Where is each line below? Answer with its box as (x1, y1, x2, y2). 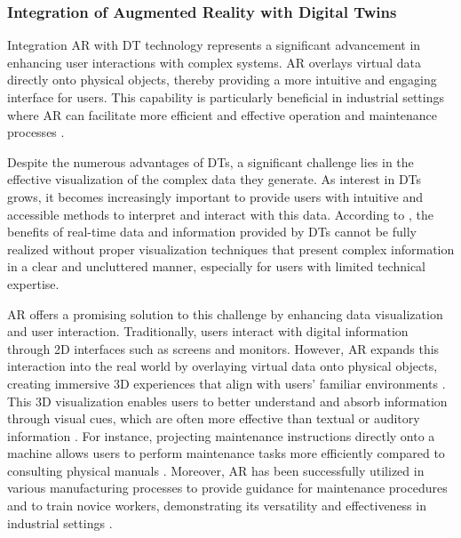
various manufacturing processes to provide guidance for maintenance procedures (7, 478, 448, 497)
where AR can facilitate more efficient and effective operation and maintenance (7, 105, 438, 124)
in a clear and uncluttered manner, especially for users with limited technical (7, 257, 425, 276)
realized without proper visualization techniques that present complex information (7, 239, 455, 258)
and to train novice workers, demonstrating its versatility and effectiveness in (7, 496, 426, 515)
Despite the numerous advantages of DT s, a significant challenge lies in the (7, 152, 414, 171)
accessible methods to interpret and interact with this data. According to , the (7, 205, 433, 223)
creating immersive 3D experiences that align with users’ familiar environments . (7, 373, 446, 392)
